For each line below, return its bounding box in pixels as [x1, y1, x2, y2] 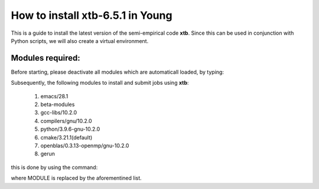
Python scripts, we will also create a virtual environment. [11, 37, 149, 44]
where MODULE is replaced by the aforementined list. [11, 174, 142, 182]
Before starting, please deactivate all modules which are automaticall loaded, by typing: [11, 68, 224, 75]
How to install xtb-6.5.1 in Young [11, 9, 172, 22]
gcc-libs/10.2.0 [40, 109, 77, 116]
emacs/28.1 [40, 92, 69, 100]
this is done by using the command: [11, 164, 98, 171]
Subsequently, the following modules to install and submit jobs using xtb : [11, 79, 189, 87]
